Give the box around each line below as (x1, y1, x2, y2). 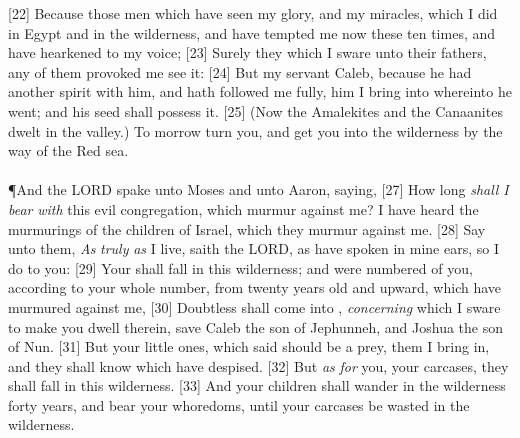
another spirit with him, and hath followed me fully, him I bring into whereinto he (8, 81, 512, 102)
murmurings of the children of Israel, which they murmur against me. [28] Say (8, 218, 486, 239)
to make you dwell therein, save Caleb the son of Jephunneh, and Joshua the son (8, 316, 503, 337)
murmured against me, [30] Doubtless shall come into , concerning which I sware (8, 296, 501, 317)
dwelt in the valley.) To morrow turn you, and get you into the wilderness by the (8, 120, 503, 141)
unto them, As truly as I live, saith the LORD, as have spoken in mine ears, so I (8, 238, 499, 259)
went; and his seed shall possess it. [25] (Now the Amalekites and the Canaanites (8, 100, 503, 121)
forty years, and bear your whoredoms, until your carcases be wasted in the (8, 394, 470, 415)
